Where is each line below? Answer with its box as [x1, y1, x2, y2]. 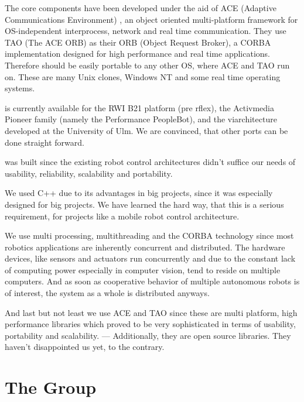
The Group [5, 375, 97, 399]
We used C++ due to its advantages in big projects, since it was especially [5, 187, 273, 199]
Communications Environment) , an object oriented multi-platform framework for [5, 13, 298, 25]
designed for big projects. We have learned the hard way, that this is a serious [5, 198, 284, 210]
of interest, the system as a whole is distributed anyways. [5, 287, 210, 299]
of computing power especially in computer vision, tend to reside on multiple [5, 263, 281, 276]
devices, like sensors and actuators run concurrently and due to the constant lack [5, 252, 296, 264]
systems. [5, 82, 35, 94]
